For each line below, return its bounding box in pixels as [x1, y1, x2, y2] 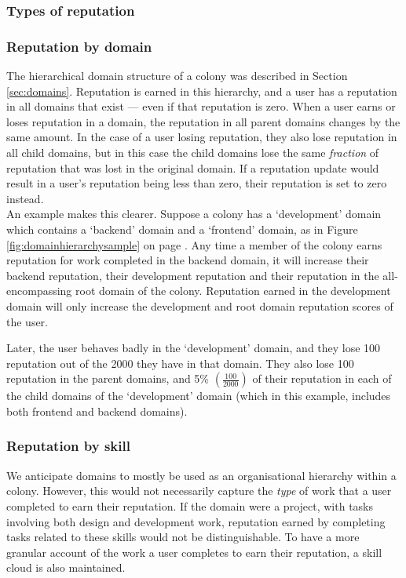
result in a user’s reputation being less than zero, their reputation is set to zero [6, 175, 387, 191]
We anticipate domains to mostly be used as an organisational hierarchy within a [6, 467, 397, 483]
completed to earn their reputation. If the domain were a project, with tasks [6, 497, 374, 514]
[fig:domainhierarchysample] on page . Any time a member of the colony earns [6, 236, 382, 253]
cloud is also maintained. [6, 559, 126, 576]
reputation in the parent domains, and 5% [6, 370, 210, 387]
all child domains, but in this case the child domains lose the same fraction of [6, 144, 379, 161]
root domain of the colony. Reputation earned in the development [75, 282, 391, 299]
